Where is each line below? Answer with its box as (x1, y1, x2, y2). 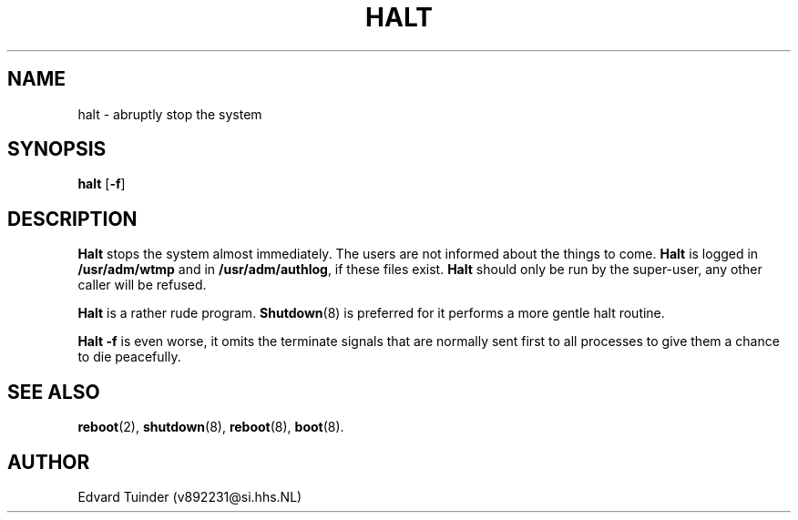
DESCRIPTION (7, 207, 138, 230)
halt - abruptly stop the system (77, 106, 262, 122)
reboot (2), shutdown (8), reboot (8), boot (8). (77, 419, 344, 435)
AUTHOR (7, 450, 90, 474)
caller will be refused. (77, 277, 207, 293)
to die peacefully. (77, 349, 181, 365)
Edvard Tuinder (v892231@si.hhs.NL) (77, 488, 302, 505)
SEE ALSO (7, 380, 100, 403)
